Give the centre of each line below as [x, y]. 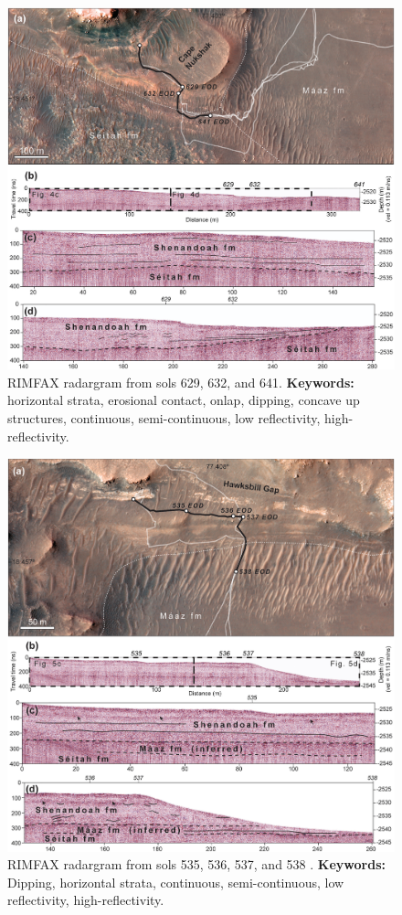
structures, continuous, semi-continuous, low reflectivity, [164, 418]
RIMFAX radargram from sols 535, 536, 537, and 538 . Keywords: [196, 864]
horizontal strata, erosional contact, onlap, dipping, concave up [184, 400]
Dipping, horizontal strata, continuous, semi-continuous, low [176, 882]
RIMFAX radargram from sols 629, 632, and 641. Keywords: [181, 382]
